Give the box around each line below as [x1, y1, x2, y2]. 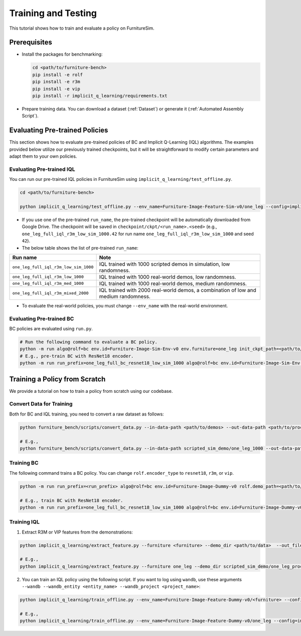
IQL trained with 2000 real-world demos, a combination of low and [99, 286, 257, 293]
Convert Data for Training [9, 400, 73, 407]
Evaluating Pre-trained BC [9, 315, 74, 322]
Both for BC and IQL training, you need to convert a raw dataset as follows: [9, 411, 164, 417]
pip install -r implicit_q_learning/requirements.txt [32, 93, 168, 98]
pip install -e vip [32, 86, 80, 91]
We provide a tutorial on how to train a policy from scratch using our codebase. [9, 388, 173, 394]
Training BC [9, 460, 39, 467]
